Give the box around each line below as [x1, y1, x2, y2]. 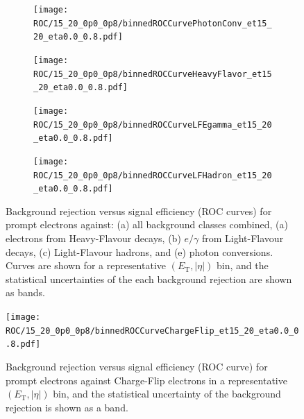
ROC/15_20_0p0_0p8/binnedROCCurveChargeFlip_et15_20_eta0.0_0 [6, 325, 299, 336]
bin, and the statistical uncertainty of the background [53, 386, 281, 401]
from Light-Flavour [201, 231, 284, 246]
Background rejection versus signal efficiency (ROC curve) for [6, 359, 268, 373]
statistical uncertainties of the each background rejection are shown [6, 271, 292, 286]
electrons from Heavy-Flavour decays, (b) [6, 231, 181, 246]
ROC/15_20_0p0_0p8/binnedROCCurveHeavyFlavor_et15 [33, 69, 272, 79]
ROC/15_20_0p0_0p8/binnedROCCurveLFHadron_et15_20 [33, 170, 272, 180]
